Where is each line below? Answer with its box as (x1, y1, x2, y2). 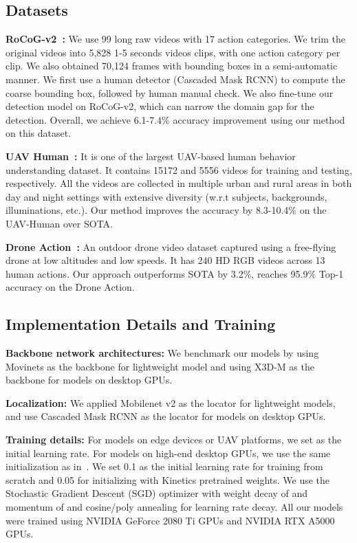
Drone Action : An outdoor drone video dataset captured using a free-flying (6, 239, 336, 254)
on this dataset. (6, 126, 72, 140)
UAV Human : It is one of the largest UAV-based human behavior (6, 148, 296, 163)
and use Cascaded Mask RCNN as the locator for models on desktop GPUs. (6, 409, 326, 423)
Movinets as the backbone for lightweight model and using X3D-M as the (6, 359, 314, 373)
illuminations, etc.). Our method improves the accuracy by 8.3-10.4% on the (6, 203, 327, 217)
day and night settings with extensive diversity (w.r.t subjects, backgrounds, (6, 189, 327, 203)
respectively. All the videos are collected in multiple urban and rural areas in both (6, 176, 352, 190)
